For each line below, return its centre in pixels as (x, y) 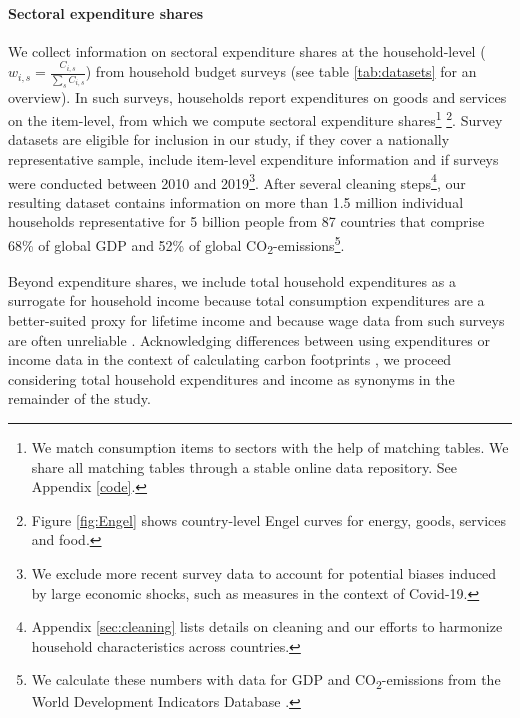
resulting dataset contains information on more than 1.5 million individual (236, 201)
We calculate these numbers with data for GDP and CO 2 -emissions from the (266, 681)
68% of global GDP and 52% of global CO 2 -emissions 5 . (176, 245)
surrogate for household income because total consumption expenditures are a (246, 300)
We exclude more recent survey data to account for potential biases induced (264, 572)
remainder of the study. (79, 398)
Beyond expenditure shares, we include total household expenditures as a (232, 280)
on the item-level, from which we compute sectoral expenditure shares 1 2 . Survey (255, 118)
